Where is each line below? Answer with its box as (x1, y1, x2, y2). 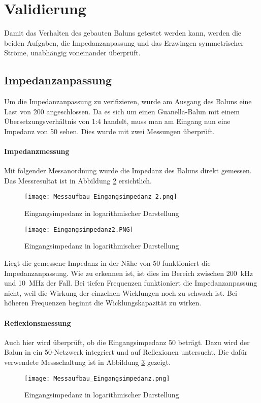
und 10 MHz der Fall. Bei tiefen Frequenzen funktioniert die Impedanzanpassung (4, 277, 257, 288)
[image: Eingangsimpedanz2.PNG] (24, 226, 134, 233)
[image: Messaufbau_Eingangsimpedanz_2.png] (24, 193, 177, 201)
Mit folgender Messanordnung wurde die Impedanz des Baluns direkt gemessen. (4, 165, 252, 176)
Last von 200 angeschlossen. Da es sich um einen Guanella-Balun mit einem (4, 106, 240, 116)
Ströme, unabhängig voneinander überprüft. (4, 47, 141, 58)
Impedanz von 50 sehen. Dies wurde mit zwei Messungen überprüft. (4, 126, 215, 136)
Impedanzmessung (4, 146, 70, 157)
